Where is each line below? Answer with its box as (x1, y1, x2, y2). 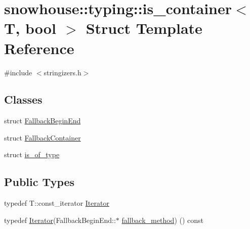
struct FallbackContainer (4, 132, 81, 143)
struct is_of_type (4, 149, 60, 160)
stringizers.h (44, 67, 81, 77)
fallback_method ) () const (121, 214, 203, 225)
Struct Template (86, 18, 202, 38)
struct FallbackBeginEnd (4, 115, 81, 126)
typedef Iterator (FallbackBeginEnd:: (4, 214, 116, 225)
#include (4, 67, 32, 77)
